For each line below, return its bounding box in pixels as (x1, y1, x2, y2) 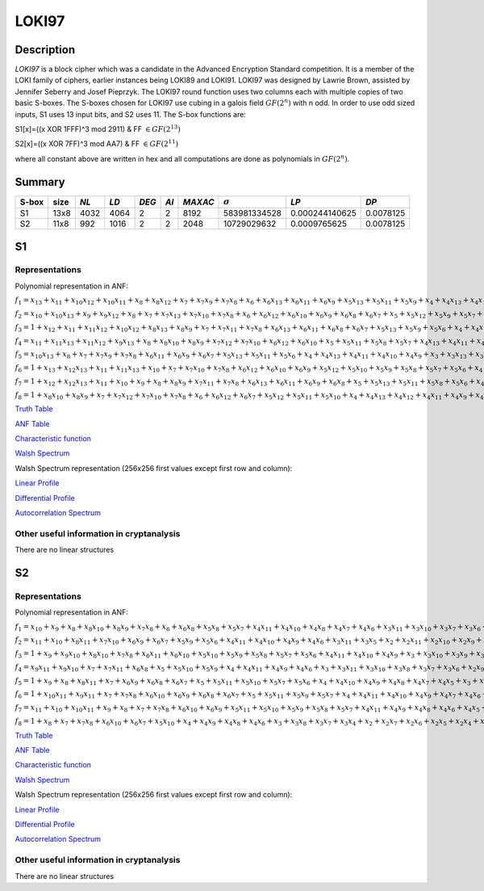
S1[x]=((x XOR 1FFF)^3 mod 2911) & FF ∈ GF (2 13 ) (15, 124, 181, 134)
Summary (15, 174, 65, 189)
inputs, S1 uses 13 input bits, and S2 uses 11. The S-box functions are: (15, 109, 246, 119)
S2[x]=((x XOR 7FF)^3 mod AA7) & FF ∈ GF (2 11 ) (15, 138, 179, 149)
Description (15, 43, 76, 57)
